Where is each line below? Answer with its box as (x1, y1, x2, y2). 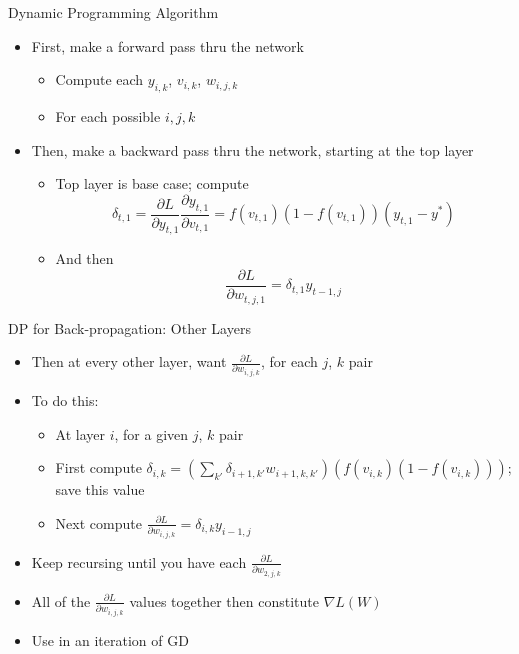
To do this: (31, 390, 99, 411)
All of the (31, 590, 91, 611)
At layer (55, 423, 106, 444)
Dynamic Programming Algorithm (8, 2, 219, 22)
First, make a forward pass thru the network (31, 35, 304, 56)
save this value (55, 479, 145, 500)
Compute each (55, 69, 144, 90)
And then (55, 248, 114, 269)
